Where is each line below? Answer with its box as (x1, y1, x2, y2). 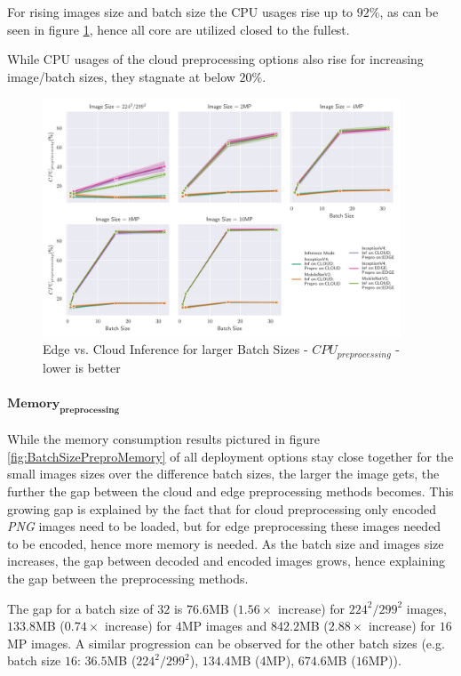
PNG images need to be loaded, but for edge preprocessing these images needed (7, 517, 441, 535)
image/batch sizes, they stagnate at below (7, 67, 235, 85)
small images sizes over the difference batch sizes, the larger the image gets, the (7, 464, 440, 483)
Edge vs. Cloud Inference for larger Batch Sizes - (43, 340, 308, 358)
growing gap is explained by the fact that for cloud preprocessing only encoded (7, 499, 437, 518)
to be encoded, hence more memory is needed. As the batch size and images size (7, 534, 444, 552)
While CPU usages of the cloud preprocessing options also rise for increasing (7, 50, 424, 68)
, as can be (379, 3, 439, 20)
